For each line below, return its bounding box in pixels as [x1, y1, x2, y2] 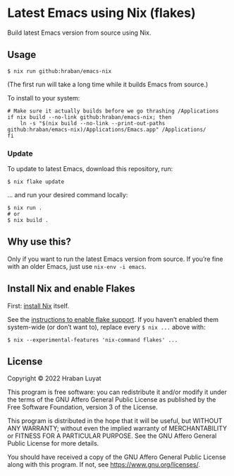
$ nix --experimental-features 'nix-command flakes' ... [7, 336, 178, 344]
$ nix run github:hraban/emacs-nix [7, 67, 112, 75]
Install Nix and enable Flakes [7, 283, 135, 295]
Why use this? [7, 236, 72, 248]
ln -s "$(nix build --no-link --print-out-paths [20, 120, 166, 127]
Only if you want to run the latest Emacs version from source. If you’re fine [7, 255, 223, 263]
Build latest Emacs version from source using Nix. [7, 28, 152, 37]
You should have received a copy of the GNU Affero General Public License [7, 453, 226, 461]
